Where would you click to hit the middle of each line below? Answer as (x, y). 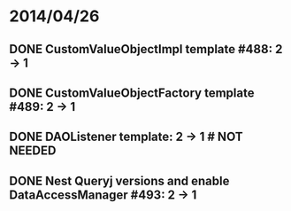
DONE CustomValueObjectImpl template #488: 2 (146, 49)
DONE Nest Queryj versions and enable (119, 180)
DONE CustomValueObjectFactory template (132, 93)
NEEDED (33, 151)
